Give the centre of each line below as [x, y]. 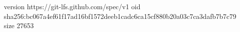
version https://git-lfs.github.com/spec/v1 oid [72, 6]
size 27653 [19, 25]
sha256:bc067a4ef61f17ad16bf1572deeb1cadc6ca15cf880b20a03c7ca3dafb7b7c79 [120, 16]
